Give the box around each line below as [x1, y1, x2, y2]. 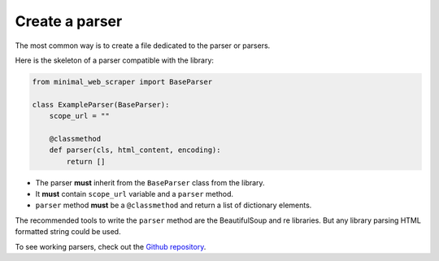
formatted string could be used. [15, 227, 121, 237]
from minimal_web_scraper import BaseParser [32, 77, 213, 86]
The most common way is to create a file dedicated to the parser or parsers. [15, 41, 271, 50]
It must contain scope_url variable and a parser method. [35, 189, 234, 199]
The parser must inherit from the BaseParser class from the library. [35, 177, 265, 187]
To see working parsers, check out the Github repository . [15, 241, 206, 251]
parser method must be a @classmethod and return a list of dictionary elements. [35, 200, 312, 211]
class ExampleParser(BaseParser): [32, 100, 170, 109]
